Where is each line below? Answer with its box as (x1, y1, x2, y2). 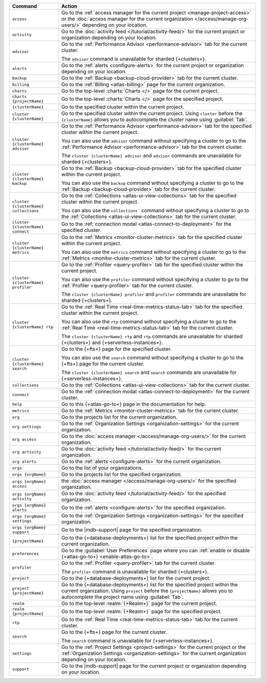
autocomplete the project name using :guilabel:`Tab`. (61, 594, 184, 600)
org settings (12, 424, 41, 429)
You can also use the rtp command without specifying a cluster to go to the (61, 318, 236, 325)
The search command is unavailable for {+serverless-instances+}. (61, 637, 214, 644)
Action (61, 3, 77, 9)
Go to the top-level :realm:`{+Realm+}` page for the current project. (61, 600, 217, 607)
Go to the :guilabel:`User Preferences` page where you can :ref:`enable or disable (61, 547, 250, 554)
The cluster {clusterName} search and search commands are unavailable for (61, 369, 237, 376)
